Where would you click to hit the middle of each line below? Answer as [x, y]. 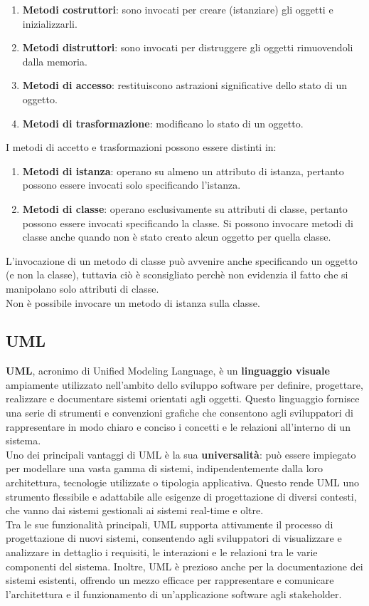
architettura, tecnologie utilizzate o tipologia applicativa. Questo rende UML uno [183, 482]
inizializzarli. [50, 23]
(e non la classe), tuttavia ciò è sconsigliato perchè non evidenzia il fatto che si [177, 275]
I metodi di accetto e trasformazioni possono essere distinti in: [141, 147]
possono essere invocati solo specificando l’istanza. [132, 185]
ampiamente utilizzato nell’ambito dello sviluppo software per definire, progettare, [184, 384]
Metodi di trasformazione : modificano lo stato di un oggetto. [163, 123]
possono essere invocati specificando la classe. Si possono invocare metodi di [188, 223]
